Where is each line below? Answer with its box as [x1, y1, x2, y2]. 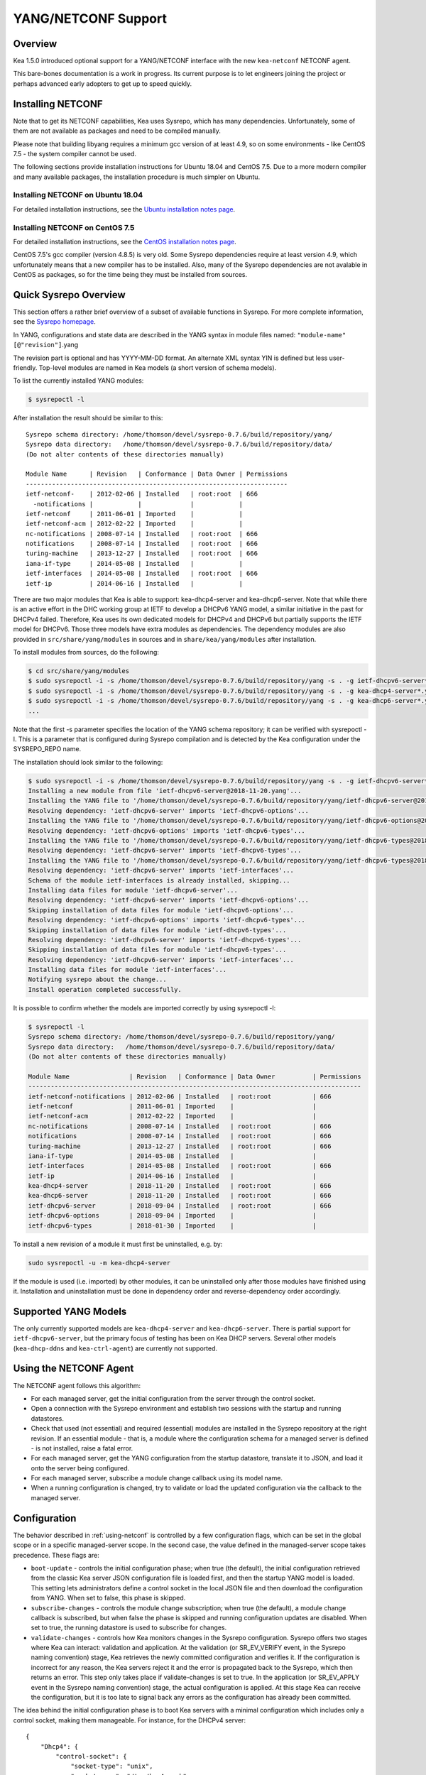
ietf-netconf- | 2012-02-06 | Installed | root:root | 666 [26, 490, 258, 498]
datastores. [31, 1414, 64, 1423]
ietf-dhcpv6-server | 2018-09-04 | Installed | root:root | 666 [28, 1201, 332, 1210]
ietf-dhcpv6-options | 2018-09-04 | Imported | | [28, 1211, 317, 1220]
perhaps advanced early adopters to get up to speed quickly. [13, 79, 192, 88]
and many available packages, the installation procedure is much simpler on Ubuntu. [13, 173, 261, 181]
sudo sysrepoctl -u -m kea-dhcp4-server [28, 1259, 170, 1267]
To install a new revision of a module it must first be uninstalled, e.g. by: [13, 1240, 223, 1248]
